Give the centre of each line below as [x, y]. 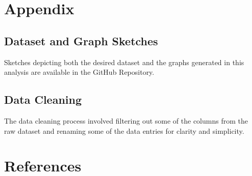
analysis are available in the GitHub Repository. [79, 72]
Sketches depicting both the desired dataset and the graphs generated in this [124, 62]
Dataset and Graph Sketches [81, 40]
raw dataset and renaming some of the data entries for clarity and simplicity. [124, 130]
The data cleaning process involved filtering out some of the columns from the [126, 120]
